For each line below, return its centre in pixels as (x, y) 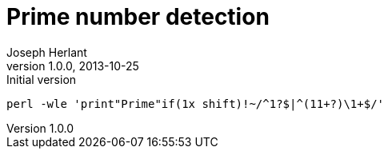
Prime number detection (138, 17)
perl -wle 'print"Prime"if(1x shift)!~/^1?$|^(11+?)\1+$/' (196, 103)
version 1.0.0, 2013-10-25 (73, 66)
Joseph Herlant (47, 52)
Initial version (42, 79)
